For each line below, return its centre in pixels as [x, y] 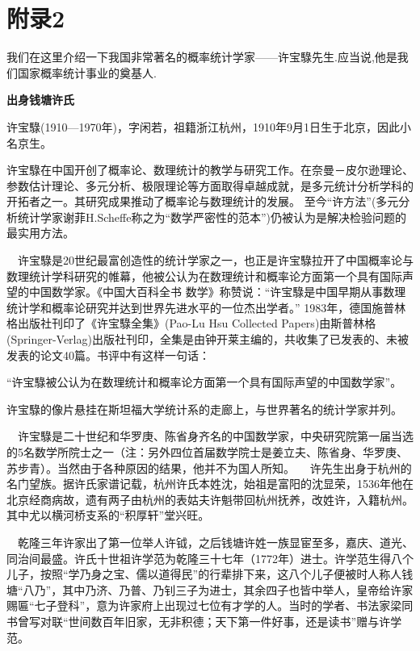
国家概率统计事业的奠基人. [87, 72]
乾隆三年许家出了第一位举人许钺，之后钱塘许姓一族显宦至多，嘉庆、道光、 [216, 542]
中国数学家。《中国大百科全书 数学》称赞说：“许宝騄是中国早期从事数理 [217, 292]
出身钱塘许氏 [40, 100]
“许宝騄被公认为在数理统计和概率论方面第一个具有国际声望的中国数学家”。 [204, 382]
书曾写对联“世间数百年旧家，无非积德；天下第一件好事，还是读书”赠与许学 [204, 621]
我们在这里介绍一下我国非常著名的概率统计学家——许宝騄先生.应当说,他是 [202, 57]
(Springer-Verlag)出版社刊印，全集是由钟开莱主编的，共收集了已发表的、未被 [208, 339]
